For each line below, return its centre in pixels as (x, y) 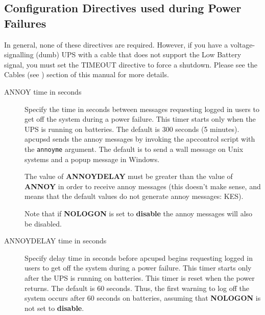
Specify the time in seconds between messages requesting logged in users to (142, 109)
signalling (19, 54)
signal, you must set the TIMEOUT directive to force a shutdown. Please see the (131, 64)
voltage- (243, 44)
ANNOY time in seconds (43, 91)
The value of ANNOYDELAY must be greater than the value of (129, 176)
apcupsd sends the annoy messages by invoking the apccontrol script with (140, 139)
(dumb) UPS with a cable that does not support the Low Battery (139, 54)
